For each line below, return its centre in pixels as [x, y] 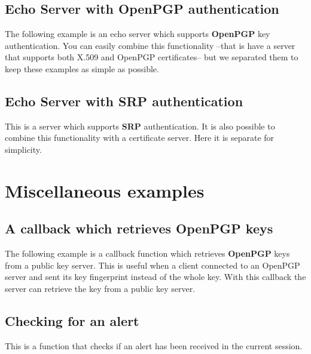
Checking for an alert [72, 320]
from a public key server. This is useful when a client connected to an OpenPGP [153, 265]
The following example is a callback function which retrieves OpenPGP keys [147, 253]
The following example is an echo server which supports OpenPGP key [138, 34]
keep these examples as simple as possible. [82, 68]
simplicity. [23, 149]
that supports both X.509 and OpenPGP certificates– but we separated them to [152, 57]
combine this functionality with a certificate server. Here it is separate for [140, 138]
